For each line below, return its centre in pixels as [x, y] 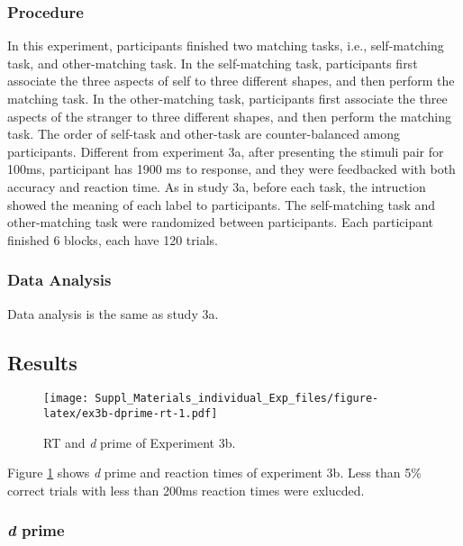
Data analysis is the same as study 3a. [113, 313]
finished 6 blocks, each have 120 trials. [113, 239]
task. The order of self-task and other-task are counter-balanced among [204, 134]
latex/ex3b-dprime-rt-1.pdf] [131, 414]
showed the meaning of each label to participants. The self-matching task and [222, 204]
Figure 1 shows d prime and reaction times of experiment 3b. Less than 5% [214, 473]
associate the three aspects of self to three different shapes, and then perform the [231, 81]
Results [42, 362]
